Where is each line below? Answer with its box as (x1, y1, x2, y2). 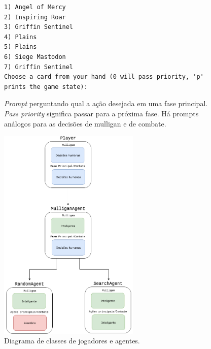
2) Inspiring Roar (4, 13, 66, 21)
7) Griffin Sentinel (4, 63, 74, 71)
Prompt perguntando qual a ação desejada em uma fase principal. (4, 98, 208, 109)
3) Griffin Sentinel (4, 23, 74, 31)
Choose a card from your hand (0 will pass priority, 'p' (4, 73, 204, 81)
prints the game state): (4, 83, 88, 90)
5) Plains (4, 43, 37, 51)
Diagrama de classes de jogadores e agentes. (4, 335, 140, 346)
